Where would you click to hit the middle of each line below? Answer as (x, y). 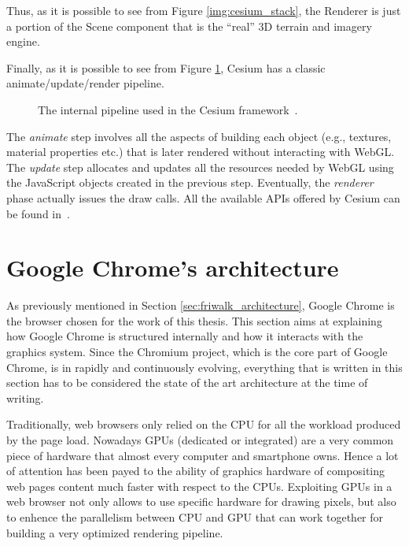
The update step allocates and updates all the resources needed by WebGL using (200, 167)
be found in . (38, 213)
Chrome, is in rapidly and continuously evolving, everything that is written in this (204, 367)
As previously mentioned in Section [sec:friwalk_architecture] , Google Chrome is (201, 305)
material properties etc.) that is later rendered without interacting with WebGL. (201, 152)
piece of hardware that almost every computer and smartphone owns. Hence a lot (203, 455)
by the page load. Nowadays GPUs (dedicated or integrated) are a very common (200, 440)
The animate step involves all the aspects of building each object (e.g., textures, (199, 136)
